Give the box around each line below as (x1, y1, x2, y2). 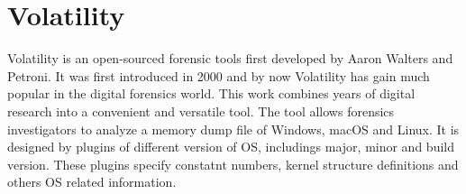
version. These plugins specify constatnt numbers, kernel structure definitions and (7, 154, 459, 173)
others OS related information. (7, 172, 177, 191)
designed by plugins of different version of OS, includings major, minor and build (7, 137, 454, 156)
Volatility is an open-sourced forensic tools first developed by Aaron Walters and (7, 49, 453, 68)
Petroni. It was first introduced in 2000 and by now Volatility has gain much (7, 66, 430, 85)
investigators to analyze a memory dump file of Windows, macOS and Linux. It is (7, 119, 460, 138)
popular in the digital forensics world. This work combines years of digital (7, 84, 416, 103)
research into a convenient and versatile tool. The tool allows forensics (7, 101, 395, 120)
